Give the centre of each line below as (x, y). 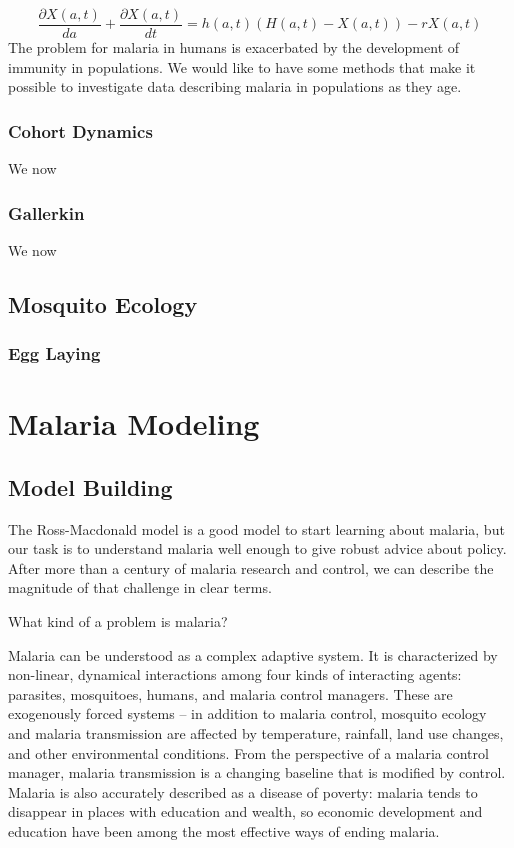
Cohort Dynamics (80, 130)
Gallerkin (46, 212)
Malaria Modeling (134, 423)
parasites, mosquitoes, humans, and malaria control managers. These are (230, 693)
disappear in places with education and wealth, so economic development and (245, 811)
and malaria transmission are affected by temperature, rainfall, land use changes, (256, 733)
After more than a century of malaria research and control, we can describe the (251, 567)
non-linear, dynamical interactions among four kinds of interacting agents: (235, 674)
